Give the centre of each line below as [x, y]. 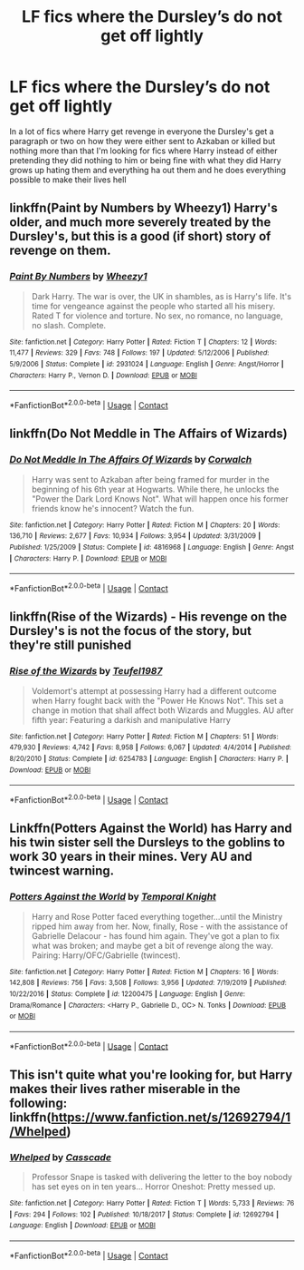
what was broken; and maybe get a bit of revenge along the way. [152, 945]
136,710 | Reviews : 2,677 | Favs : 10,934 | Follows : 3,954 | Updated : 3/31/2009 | [135, 536]
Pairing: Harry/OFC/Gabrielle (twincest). [106, 955]
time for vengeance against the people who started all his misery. [153, 306]
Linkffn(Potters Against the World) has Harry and [151, 829]
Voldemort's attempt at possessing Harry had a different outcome [154, 690]
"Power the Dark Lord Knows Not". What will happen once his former [160, 498]
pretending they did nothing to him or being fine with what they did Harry [146, 160]
